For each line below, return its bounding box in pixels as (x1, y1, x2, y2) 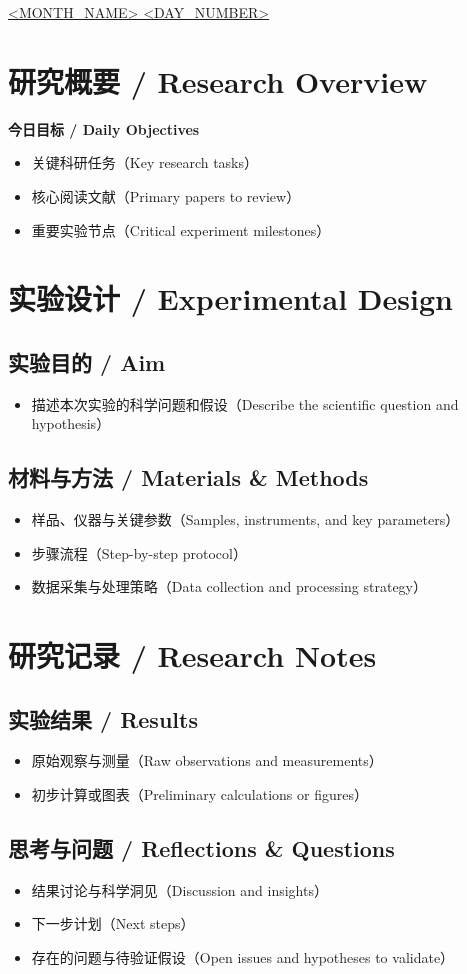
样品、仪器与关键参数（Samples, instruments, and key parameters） (31, 509, 460, 530)
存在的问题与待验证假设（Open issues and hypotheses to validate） (31, 947, 455, 967)
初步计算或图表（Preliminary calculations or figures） (31, 784, 368, 805)
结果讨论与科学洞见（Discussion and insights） (31, 879, 328, 900)
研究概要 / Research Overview (8, 60, 428, 101)
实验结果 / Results (8, 703, 198, 734)
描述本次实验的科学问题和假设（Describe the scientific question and (31, 393, 459, 414)
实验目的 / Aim (8, 346, 166, 377)
